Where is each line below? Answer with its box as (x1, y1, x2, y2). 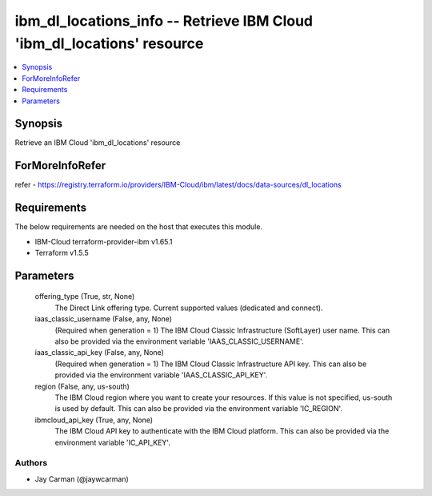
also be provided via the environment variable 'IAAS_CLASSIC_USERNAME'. (54, 337, 304, 346)
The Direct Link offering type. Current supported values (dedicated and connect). (54, 303, 323, 313)
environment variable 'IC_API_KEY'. (54, 438, 171, 447)
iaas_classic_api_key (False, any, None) (34, 348, 164, 357)
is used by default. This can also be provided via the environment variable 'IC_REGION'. (54, 404, 343, 413)
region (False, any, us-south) (34, 381, 130, 391)
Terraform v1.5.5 (34, 248, 90, 258)
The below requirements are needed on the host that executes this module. (14, 222, 263, 232)
